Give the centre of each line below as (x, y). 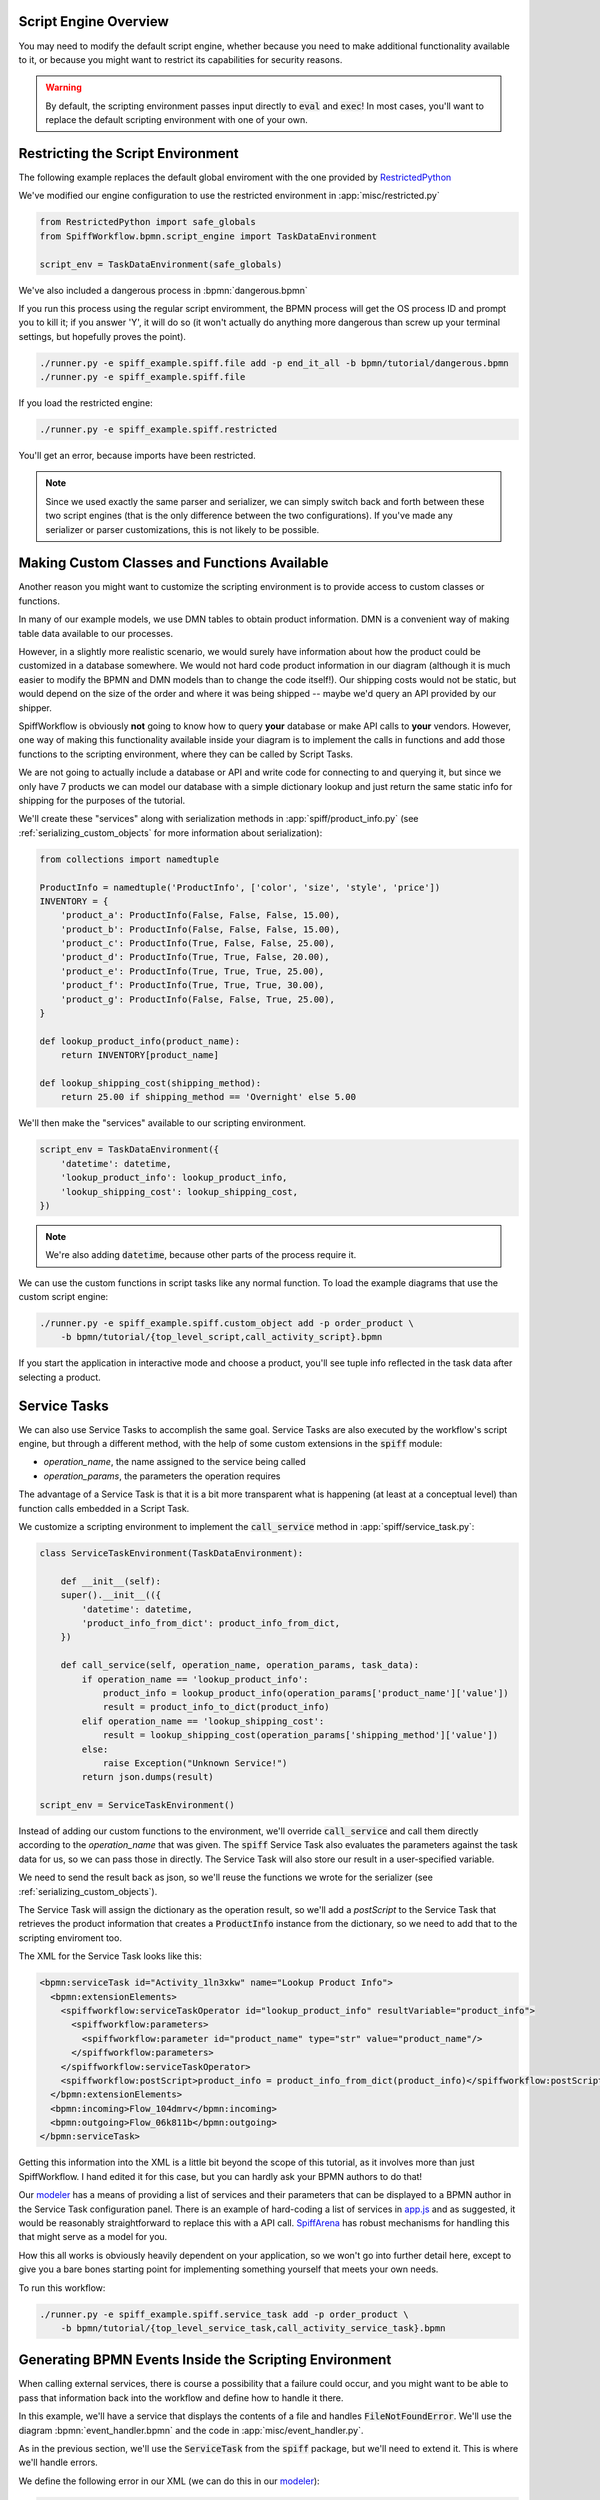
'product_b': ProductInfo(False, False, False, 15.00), (200, 929)
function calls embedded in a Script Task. (104, 1508)
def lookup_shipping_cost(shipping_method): (150, 1083)
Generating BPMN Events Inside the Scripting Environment (205, 2360)
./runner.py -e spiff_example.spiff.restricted (158, 429)
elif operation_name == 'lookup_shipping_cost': (203, 1721)
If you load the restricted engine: (86, 403)
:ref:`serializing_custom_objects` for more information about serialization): (170, 832)
